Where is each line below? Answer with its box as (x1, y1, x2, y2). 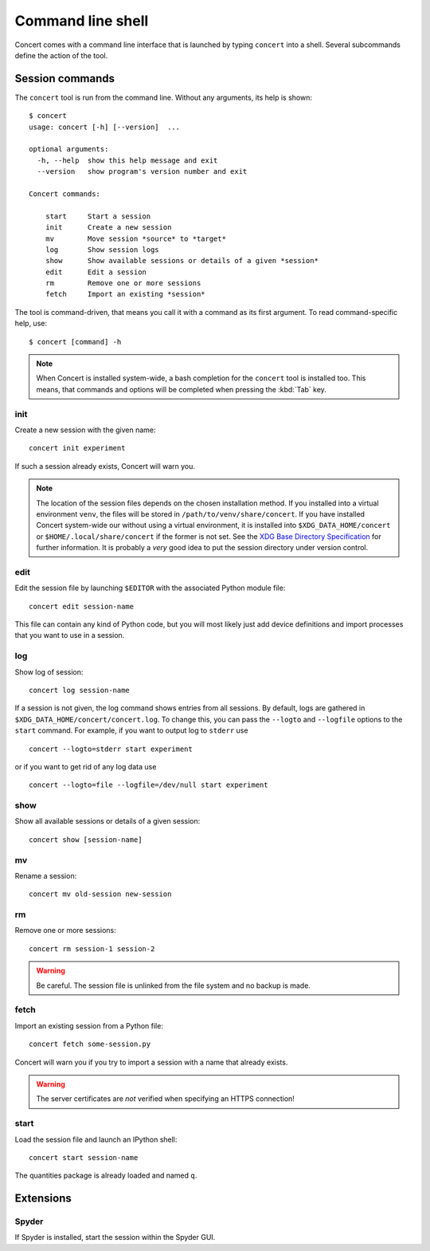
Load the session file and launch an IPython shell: (14, 1135, 178, 1144)
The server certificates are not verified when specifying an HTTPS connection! (36, 1094, 295, 1103)
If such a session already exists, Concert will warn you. (14, 461, 195, 470)
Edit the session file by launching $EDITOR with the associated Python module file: (14, 583, 286, 593)
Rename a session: (14, 871, 77, 880)
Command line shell (14, 12, 149, 30)
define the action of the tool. (14, 50, 108, 60)
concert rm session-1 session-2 (29, 944, 155, 953)
